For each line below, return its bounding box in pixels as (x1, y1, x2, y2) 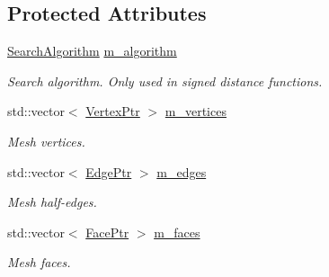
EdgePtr (85, 162, 132, 181)
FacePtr (85, 222, 129, 241)
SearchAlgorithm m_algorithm (7, 41, 177, 60)
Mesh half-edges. (7, 192, 97, 211)
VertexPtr (85, 102, 140, 121)
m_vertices (164, 102, 227, 121)
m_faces (154, 222, 200, 241)
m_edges (156, 162, 207, 181)
